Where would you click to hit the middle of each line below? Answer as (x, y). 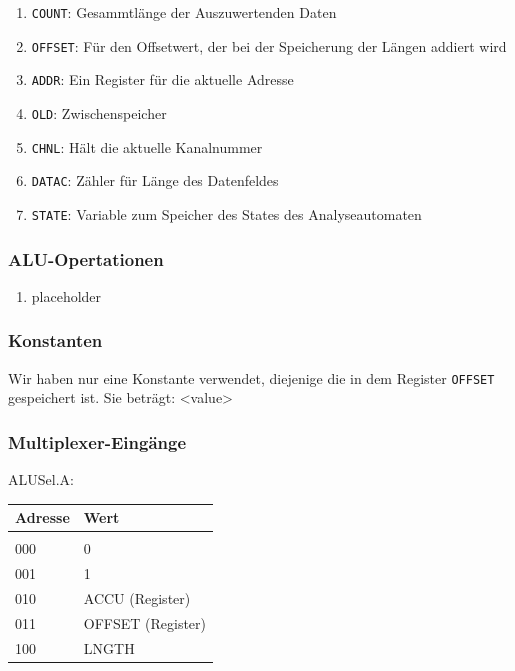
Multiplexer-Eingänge (97, 441)
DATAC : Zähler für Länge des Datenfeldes (155, 180)
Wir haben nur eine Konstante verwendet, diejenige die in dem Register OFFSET (251, 377)
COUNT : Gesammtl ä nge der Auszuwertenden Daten (184, 12)
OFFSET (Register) (145, 622)
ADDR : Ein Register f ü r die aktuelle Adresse (162, 79)
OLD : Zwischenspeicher (99, 112)
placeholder (66, 295)
